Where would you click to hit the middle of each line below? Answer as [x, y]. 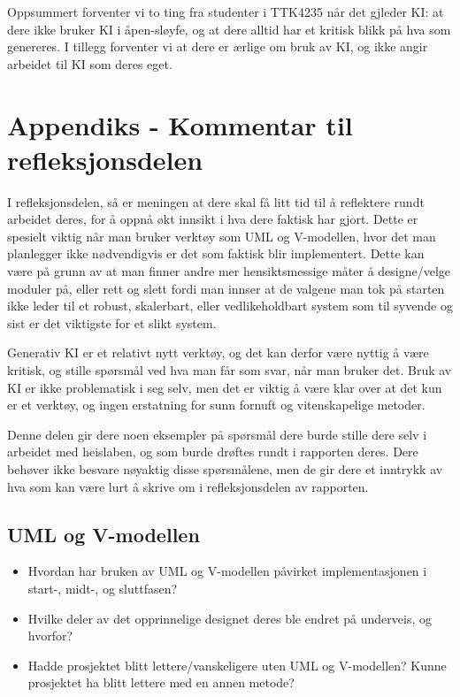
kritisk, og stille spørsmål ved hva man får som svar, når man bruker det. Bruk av [230, 370]
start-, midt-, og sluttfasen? [103, 588]
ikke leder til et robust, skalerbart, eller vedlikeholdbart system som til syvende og [230, 306]
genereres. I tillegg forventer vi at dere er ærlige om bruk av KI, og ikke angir [218, 46]
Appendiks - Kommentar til [180, 124]
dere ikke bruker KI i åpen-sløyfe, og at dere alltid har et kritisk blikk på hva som [229, 29]
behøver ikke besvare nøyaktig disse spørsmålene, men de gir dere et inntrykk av [225, 469]
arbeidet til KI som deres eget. [90, 63]
